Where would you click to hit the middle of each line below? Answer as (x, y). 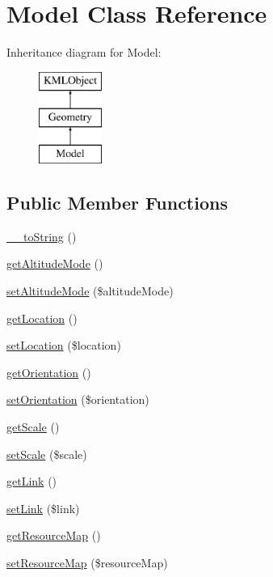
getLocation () (42, 318)
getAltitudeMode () (55, 263)
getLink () (32, 481)
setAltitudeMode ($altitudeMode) (90, 291)
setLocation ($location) (64, 345)
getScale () (33, 427)
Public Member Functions (117, 203)
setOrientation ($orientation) (78, 399)
